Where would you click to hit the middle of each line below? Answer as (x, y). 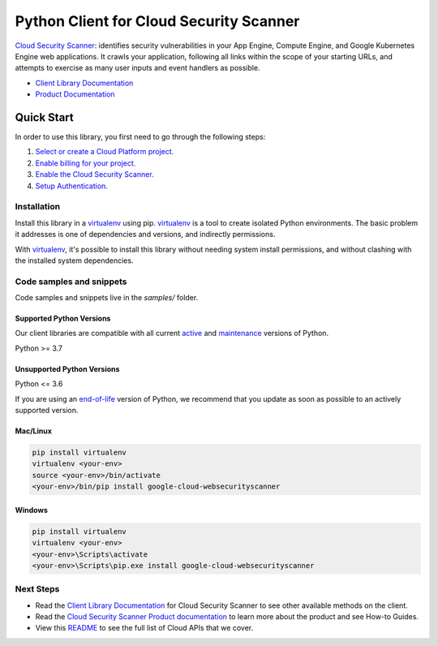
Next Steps (37, 589)
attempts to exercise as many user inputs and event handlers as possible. (137, 68)
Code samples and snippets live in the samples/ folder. (107, 298)
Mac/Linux (34, 431)
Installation (38, 207)
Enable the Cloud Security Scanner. (94, 174)
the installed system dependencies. (74, 261)
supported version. (47, 410)
